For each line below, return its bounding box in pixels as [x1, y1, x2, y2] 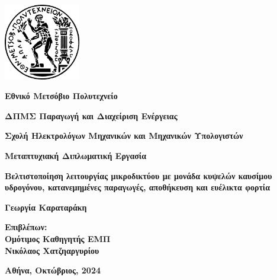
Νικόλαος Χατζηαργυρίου [5, 244, 99, 256]
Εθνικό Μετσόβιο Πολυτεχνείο [5, 90, 118, 102]
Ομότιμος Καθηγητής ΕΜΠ [5, 233, 111, 245]
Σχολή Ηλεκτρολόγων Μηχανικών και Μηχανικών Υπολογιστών [5, 129, 243, 142]
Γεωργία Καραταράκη [5, 201, 87, 213]
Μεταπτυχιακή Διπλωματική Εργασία [5, 149, 147, 162]
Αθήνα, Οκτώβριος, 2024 [5, 264, 101, 276]
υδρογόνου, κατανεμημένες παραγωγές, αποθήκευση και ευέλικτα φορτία [5, 181, 270, 193]
